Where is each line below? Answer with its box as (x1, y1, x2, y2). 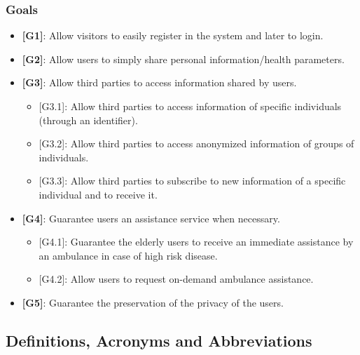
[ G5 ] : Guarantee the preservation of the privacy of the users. (22, 295, 284, 309)
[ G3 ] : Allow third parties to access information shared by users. (22, 75, 297, 90)
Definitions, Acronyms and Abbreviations (6, 329, 312, 351)
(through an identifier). (39, 112, 138, 127)
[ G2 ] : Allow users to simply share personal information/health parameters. (22, 51, 345, 66)
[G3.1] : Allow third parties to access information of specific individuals (39, 99, 342, 113)
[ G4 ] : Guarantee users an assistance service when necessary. (22, 210, 280, 225)
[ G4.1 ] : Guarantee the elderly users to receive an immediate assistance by (39, 234, 354, 249)
